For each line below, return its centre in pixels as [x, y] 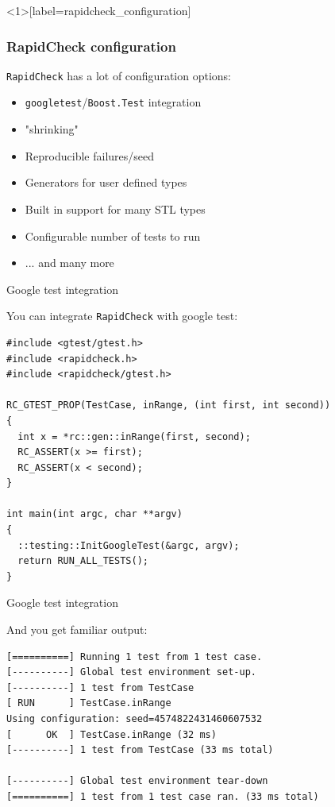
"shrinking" [52, 129]
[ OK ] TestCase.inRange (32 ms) [112, 734]
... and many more [69, 263]
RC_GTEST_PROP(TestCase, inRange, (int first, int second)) [169, 405]
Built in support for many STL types [115, 209]
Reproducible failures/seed [90, 155]
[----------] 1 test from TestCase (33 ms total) [140, 750]
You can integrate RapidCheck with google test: [122, 316]
